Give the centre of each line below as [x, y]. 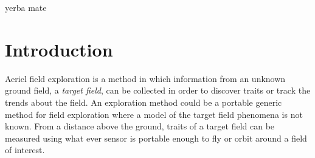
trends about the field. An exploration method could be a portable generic [144, 102]
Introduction [59, 49]
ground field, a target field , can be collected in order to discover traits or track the [158, 90]
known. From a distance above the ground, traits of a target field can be [140, 126]
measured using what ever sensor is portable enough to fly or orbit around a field [156, 138]
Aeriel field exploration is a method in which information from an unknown [145, 78]
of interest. [25, 150]
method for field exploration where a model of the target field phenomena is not [154, 114]
